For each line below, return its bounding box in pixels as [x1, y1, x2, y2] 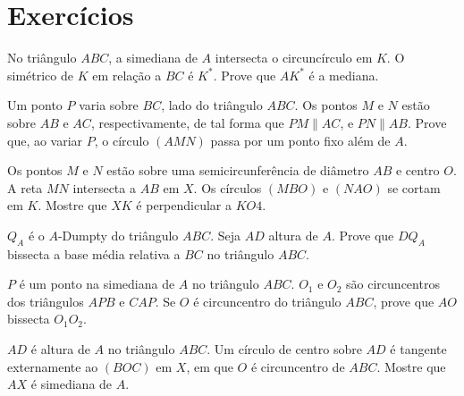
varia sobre [79, 96, 139, 114]
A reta [7, 178, 43, 197]
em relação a [92, 65, 162, 84]
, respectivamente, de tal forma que [90, 113, 284, 131]
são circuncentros [346, 274, 440, 293]
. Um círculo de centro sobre [207, 340, 362, 358]
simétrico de [7, 65, 73, 84]
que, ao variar [7, 131, 83, 149]
